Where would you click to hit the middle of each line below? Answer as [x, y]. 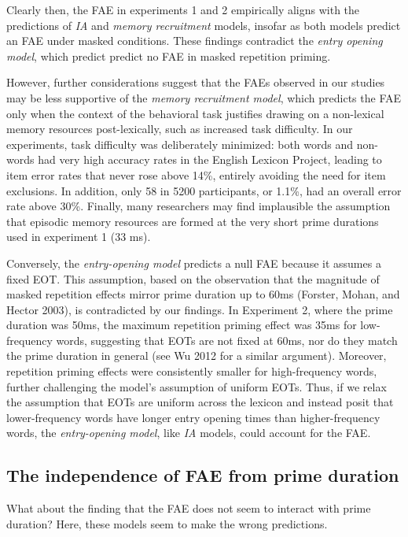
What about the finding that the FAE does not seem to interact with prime [189, 508]
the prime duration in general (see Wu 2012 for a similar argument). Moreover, [197, 356]
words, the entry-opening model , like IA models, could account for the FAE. [189, 433]
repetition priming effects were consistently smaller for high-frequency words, [192, 371]
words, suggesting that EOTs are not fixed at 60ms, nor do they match [227, 340]
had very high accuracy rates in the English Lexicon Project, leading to [210, 159]
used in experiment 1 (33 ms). [79, 237]
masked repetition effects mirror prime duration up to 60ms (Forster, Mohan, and [203, 294]
